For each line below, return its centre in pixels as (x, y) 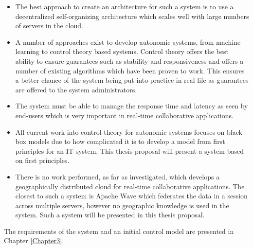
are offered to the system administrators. (76, 89)
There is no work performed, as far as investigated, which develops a (117, 176)
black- (236, 132)
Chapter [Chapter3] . (34, 240)
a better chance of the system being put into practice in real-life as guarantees (132, 80)
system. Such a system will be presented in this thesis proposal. (110, 215)
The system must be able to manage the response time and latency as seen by (132, 106)
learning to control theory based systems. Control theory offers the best (122, 51)
